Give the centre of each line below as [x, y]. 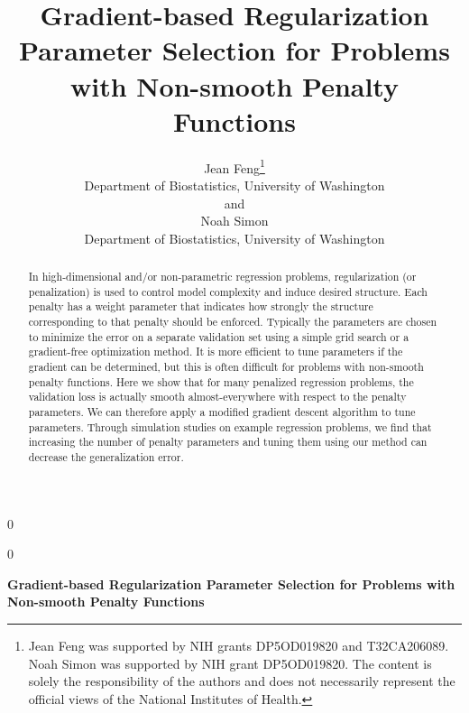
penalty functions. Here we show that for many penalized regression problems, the [221, 381]
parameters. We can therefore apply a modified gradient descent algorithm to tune [222, 412]
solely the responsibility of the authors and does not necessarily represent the [242, 681]
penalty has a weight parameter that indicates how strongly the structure [201, 306]
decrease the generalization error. [106, 456]
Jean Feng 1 [234, 166]
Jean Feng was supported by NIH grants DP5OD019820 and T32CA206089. [239, 646]
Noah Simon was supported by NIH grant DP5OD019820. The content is [230, 663]
